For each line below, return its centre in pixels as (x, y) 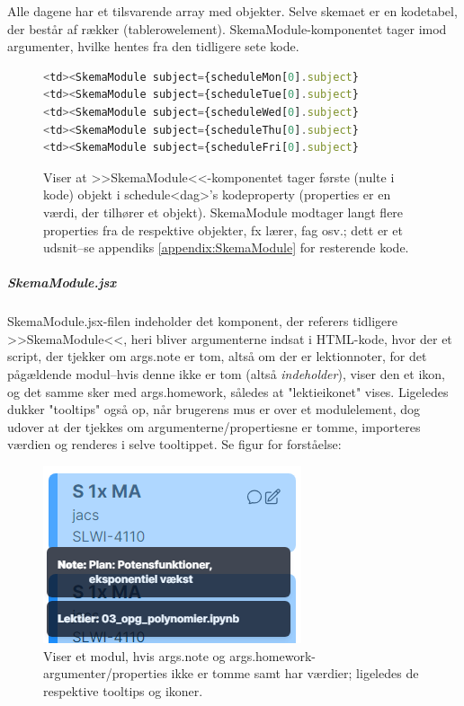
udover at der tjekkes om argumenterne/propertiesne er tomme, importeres (214, 426)
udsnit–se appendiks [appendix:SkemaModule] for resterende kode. (226, 247)
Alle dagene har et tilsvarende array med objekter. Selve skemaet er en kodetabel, (232, 11)
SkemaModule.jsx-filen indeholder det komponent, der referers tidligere (203, 321)
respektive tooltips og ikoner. (123, 690)
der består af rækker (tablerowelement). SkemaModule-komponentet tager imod (227, 28)
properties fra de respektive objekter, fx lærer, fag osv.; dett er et (223, 229)
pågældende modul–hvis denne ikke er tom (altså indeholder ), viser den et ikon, (226, 374)
